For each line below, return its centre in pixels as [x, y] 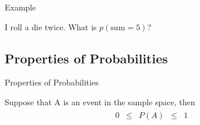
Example [20, 7]
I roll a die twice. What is [51, 26]
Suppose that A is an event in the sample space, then [100, 101]
